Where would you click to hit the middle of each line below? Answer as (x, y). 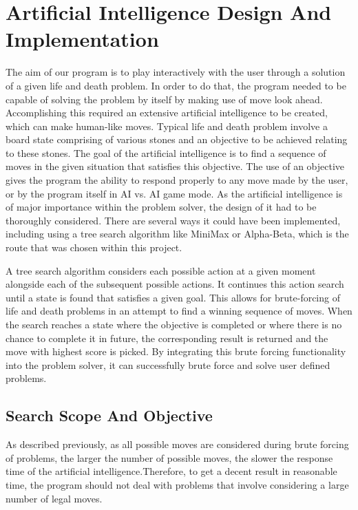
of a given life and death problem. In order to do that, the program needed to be (176, 85)
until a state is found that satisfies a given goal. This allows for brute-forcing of (173, 297)
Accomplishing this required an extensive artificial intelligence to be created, (167, 113)
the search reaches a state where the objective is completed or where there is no (174, 324)
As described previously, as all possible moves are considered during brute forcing (177, 444)
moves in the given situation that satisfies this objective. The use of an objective (175, 166)
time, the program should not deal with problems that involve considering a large (177, 484)
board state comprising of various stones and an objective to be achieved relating (177, 139)
